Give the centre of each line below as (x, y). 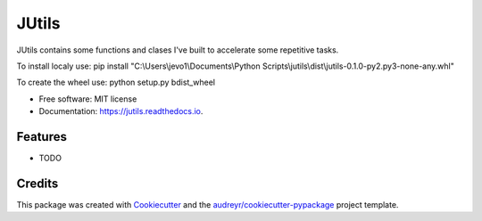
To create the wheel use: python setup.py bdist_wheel (116, 82)
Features (42, 137)
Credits (37, 183)
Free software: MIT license (88, 99)
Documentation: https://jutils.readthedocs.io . (121, 111)
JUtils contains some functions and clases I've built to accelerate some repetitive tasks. (178, 50)
